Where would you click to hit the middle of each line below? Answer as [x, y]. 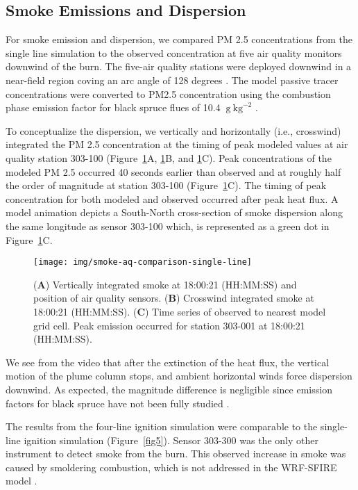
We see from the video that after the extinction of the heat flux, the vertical [168, 362]
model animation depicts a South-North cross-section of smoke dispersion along [174, 212]
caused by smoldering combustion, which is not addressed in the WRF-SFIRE [171, 467]
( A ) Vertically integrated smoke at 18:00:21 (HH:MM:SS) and [165, 284]
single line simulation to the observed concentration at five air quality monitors [174, 52]
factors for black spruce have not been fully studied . [118, 403]
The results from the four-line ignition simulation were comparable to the [162, 426]
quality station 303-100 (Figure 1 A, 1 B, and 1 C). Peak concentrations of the [169, 157]
